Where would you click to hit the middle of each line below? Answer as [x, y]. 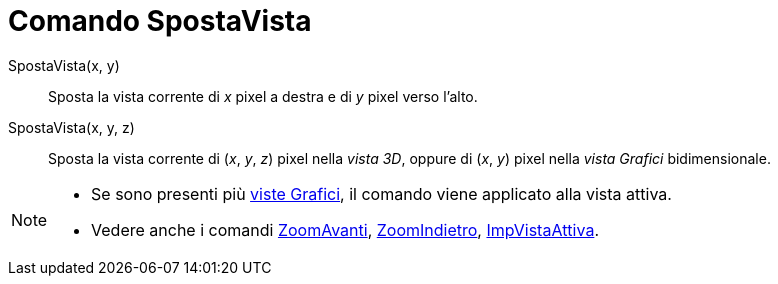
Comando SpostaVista [160, 21]
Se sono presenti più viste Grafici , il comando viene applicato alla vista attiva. [381, 193]
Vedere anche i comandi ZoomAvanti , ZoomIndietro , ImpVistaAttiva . [345, 229]
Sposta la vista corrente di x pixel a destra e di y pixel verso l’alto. [263, 96]
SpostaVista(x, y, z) [71, 127]
